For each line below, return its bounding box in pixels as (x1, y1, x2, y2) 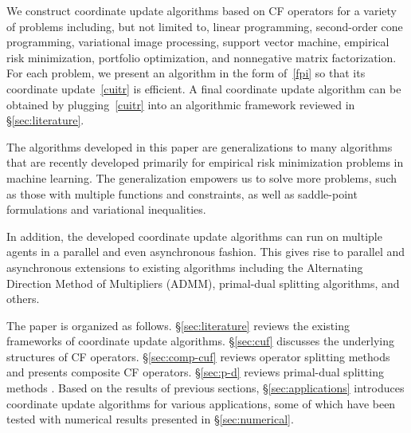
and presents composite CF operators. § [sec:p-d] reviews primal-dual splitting (6, 364, 384, 380)
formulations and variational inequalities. (6, 201, 206, 218)
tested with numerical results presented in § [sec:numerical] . (6, 411, 294, 427)
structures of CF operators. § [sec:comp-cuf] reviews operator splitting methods (6, 348, 390, 364)
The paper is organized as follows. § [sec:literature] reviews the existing (6, 317, 350, 333)
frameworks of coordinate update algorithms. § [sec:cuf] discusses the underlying (6, 333, 395, 349)
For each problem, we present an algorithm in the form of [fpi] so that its (6, 65, 366, 81)
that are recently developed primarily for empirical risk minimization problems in (6, 154, 404, 171)
